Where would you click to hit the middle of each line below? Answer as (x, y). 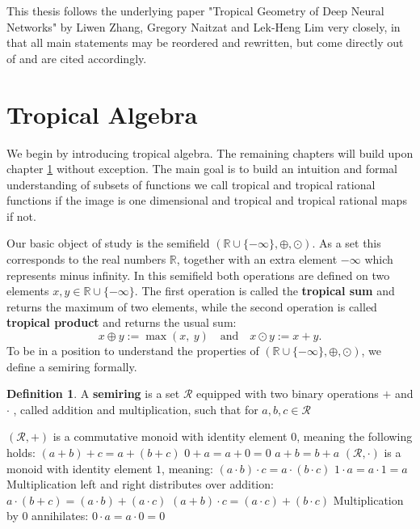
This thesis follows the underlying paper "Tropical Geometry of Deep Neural (195, 11)
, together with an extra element (257, 259)
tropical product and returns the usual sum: (122, 322)
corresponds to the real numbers (86, 259)
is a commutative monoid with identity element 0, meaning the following (233, 436)
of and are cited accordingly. (77, 58)
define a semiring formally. (72, 366)
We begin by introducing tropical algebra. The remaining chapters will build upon (210, 152)
